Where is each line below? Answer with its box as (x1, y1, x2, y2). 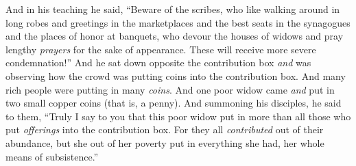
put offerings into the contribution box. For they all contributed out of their (5, 122, 324, 137)
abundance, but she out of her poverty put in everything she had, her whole (5, 135, 324, 150)
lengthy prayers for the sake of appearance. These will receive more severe (5, 42, 316, 56)
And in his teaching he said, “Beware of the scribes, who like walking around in (5, 2, 340, 16)
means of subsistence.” (5, 149, 99, 163)
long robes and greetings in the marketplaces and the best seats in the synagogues (5, 15, 351, 29)
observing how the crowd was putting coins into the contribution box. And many (5, 68, 346, 83)
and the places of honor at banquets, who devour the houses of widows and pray (5, 29, 344, 43)
